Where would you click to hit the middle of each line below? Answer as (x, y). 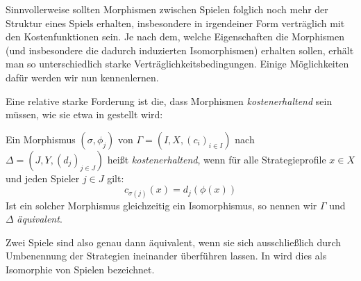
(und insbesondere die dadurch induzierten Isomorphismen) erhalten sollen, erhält (180, 50)
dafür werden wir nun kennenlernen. (82, 77)
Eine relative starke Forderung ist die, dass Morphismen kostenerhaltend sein (169, 101)
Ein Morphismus (41, 139)
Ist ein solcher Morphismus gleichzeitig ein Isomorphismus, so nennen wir (161, 205)
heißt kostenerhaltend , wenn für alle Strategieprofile (217, 159)
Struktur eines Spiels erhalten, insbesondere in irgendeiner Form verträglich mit (175, 23)
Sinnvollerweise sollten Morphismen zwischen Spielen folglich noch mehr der (167, 9)
